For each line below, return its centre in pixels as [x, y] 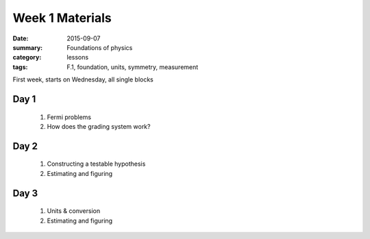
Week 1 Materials [62, 18]
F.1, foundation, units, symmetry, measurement [133, 67]
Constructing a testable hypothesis [96, 164]
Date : [21, 38]
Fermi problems [69, 117]
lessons [78, 58]
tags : [20, 67]
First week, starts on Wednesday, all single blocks [83, 79]
